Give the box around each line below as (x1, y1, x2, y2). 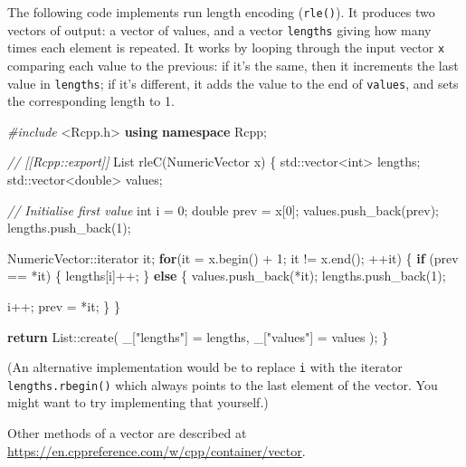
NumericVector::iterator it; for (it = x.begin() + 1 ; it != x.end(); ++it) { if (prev (7, 248, 459, 267)
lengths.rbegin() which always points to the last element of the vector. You (7, 375, 438, 394)
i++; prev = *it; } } (7, 296, 120, 315)
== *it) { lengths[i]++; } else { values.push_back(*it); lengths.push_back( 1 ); (7, 266, 446, 285)
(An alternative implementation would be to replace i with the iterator (7, 357, 403, 376)
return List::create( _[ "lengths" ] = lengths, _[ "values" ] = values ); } (7, 327, 389, 346)
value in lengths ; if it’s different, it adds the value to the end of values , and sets (7, 73, 459, 92)
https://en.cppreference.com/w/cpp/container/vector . (7, 441, 306, 460)
